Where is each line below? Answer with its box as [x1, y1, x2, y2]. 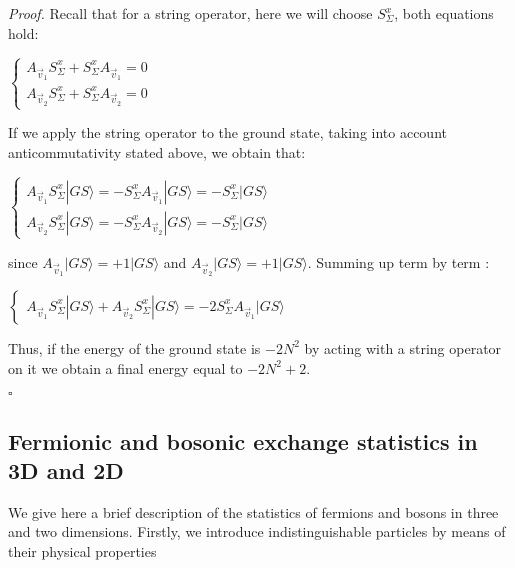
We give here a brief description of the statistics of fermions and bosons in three [8, 501, 499, 522]
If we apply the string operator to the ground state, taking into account [8, 122, 447, 143]
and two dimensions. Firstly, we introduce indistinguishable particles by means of [8, 521, 506, 542]
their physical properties [8, 540, 157, 561]
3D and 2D [8, 454, 124, 485]
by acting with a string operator [304, 337, 502, 358]
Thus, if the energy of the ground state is [8, 337, 261, 358]
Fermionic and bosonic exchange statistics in [8, 425, 478, 456]
